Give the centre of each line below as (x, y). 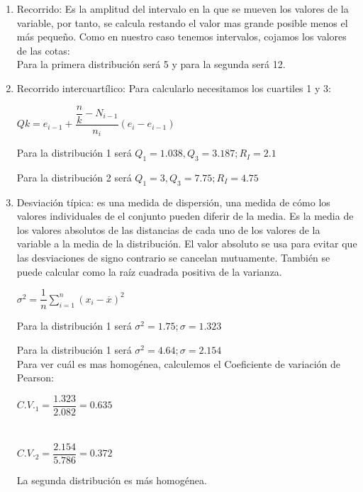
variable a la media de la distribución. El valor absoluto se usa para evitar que (187, 244)
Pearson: (35, 378)
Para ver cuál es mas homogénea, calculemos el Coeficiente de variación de (179, 363)
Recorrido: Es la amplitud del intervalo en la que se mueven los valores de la (183, 9)
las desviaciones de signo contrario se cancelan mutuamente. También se (173, 258)
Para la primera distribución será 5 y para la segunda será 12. (151, 64)
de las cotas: (43, 50)
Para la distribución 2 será (74, 177)
